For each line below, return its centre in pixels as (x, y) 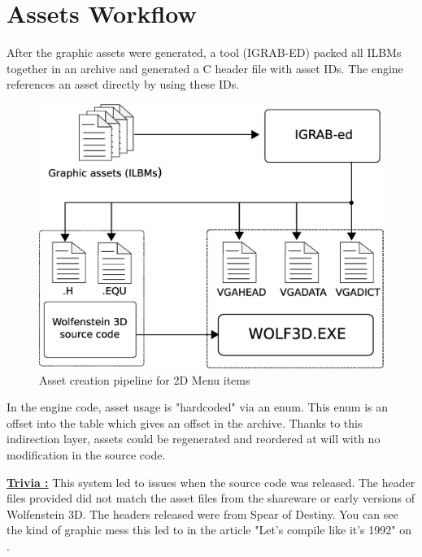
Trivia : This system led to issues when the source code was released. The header (211, 482)
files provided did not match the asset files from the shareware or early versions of (211, 498)
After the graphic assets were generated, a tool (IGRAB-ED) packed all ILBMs (204, 52)
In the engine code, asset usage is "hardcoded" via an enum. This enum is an (198, 407)
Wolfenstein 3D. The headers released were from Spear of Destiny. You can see (202, 513)
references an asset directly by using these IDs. (123, 84)
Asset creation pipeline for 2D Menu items (145, 379)
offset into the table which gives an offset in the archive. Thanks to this (185, 422)
